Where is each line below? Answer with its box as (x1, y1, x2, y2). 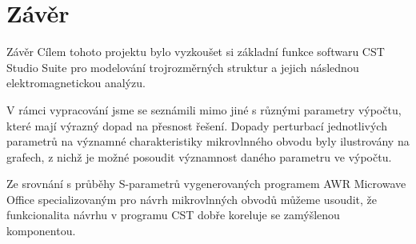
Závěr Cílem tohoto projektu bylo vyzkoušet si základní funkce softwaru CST (6, 43, 385, 60)
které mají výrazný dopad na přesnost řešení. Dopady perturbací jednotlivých (6, 117, 387, 134)
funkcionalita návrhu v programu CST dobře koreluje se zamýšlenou (6, 206, 340, 223)
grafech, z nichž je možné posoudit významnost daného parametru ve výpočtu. (6, 148, 392, 165)
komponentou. (6, 222, 76, 239)
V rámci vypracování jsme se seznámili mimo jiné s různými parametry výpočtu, (6, 101, 402, 118)
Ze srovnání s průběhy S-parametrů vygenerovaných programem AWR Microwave (6, 175, 406, 192)
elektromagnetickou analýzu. (6, 74, 146, 91)
